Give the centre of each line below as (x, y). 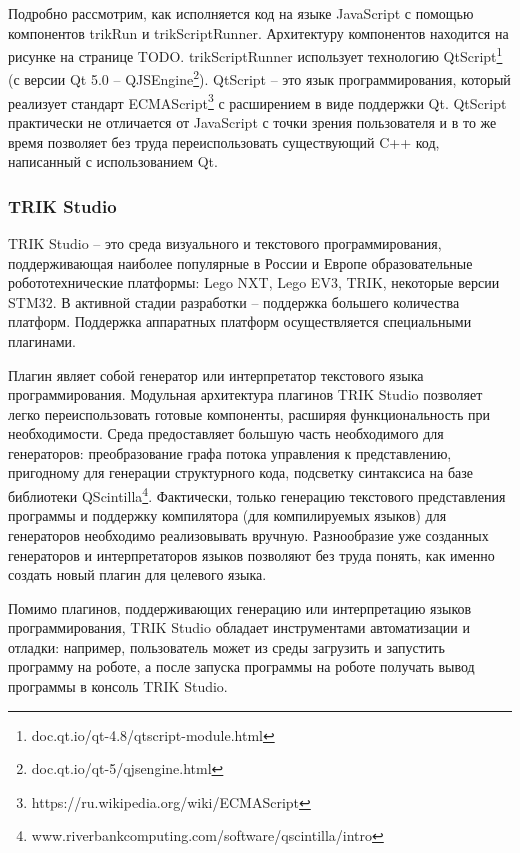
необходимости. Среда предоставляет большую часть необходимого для (226, 433)
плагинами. (42, 340)
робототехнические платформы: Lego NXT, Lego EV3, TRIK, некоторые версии (254, 282)
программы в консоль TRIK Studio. (118, 686)
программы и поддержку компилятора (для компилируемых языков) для (227, 515)
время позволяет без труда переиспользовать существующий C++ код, (224, 141)
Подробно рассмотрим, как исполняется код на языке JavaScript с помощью (241, 13)
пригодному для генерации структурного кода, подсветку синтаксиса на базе (241, 472)
